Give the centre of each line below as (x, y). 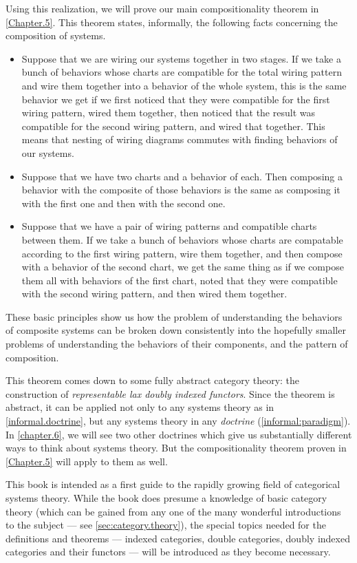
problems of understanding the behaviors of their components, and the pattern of (177, 344)
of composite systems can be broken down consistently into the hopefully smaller (176, 330)
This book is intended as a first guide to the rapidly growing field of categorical (173, 484)
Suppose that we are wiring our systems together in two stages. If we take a (181, 58)
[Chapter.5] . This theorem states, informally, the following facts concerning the (172, 22)
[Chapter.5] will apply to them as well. (87, 461)
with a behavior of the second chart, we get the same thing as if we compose (183, 267)
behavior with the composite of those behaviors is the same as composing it (181, 190)
